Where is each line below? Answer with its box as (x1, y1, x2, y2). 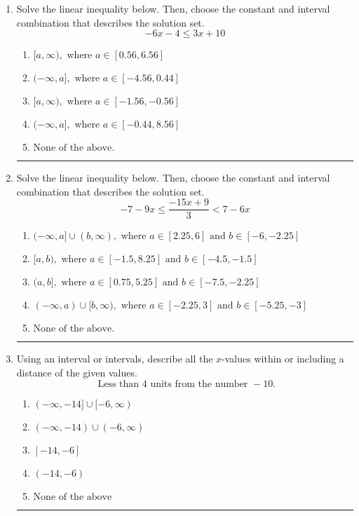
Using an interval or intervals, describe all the (16, 351, 213, 366)
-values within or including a (222, 351, 344, 366)
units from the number (150, 379, 248, 389)
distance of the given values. (16, 365, 137, 380)
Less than (97, 379, 140, 389)
